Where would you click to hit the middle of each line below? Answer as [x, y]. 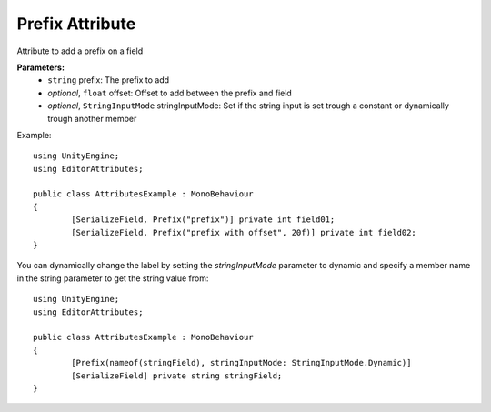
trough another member [92, 118]
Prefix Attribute [76, 24]
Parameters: [41, 67]
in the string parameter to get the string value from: [113, 278]
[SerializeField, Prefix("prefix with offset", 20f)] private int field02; [244, 232]
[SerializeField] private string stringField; [177, 376]
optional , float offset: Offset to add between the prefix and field [170, 93]
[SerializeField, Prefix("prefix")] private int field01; [203, 220]
